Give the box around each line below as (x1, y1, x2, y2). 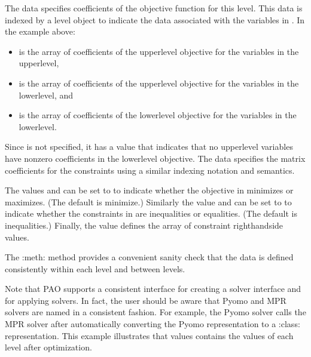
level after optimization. (5, 341, 92, 353)
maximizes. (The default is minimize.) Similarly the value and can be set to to (5, 195, 292, 208)
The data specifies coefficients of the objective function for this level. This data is (5, 2, 303, 14)
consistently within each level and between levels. (5, 262, 185, 275)
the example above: (5, 25, 75, 38)
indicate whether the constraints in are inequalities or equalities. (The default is (5, 207, 297, 220)
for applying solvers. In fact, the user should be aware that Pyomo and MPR (5, 294, 286, 306)
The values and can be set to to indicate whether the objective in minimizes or (5, 184, 294, 196)
